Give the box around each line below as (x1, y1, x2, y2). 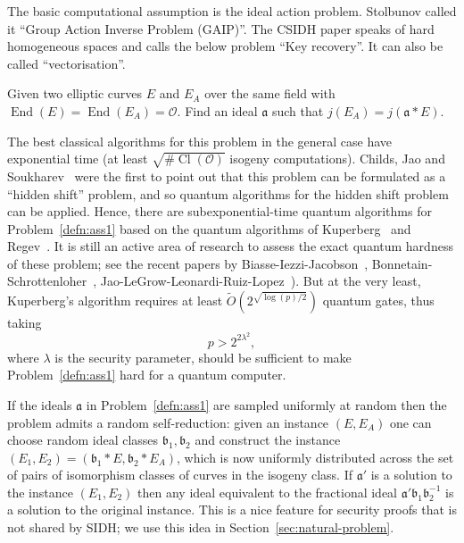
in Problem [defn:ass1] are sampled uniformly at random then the (86, 395, 447, 414)
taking (7, 313, 42, 332)
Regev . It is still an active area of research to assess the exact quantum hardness (7, 237, 453, 255)
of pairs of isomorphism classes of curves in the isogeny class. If (7, 465, 353, 484)
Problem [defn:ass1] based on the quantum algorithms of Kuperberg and (7, 219, 411, 238)
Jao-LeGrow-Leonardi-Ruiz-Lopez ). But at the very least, (100, 271, 421, 290)
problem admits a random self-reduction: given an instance (7, 413, 329, 431)
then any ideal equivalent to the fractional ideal (137, 482, 397, 501)
